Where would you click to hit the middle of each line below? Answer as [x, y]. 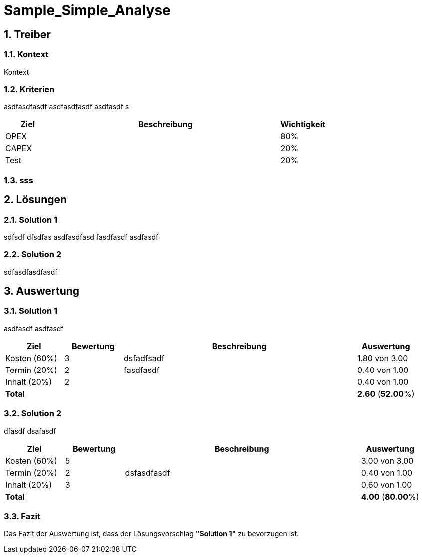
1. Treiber [27, 34]
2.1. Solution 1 [31, 220]
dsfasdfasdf [147, 472]
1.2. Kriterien [29, 89]
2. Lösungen [36, 200]
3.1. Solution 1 [31, 311]
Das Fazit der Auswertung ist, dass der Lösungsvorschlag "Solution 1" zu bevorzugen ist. [152, 534]
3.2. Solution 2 [33, 414]
